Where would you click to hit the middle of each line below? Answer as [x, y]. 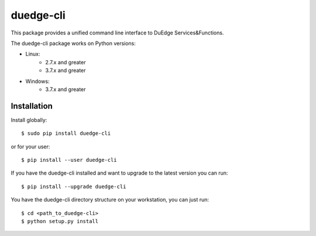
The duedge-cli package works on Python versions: [73, 43]
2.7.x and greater [66, 62]
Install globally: [29, 120]
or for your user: [30, 147]
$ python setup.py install [60, 221]
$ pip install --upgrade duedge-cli [74, 186]
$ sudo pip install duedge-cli [66, 133]
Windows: [37, 81]
